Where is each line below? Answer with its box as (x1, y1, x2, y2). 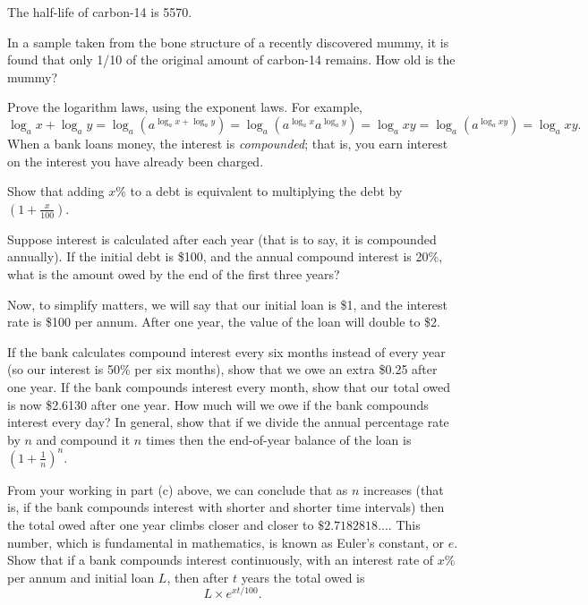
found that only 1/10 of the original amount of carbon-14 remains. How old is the (7, 50, 456, 69)
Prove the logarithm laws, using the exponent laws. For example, (7, 98, 363, 116)
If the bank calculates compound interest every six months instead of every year (7, 342, 446, 361)
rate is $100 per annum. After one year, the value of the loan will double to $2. (7, 312, 441, 331)
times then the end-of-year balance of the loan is (145, 430, 412, 448)
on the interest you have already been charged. (7, 151, 264, 170)
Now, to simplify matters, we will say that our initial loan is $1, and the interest (7, 294, 448, 313)
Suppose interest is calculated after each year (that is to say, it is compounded (7, 229, 437, 248)
